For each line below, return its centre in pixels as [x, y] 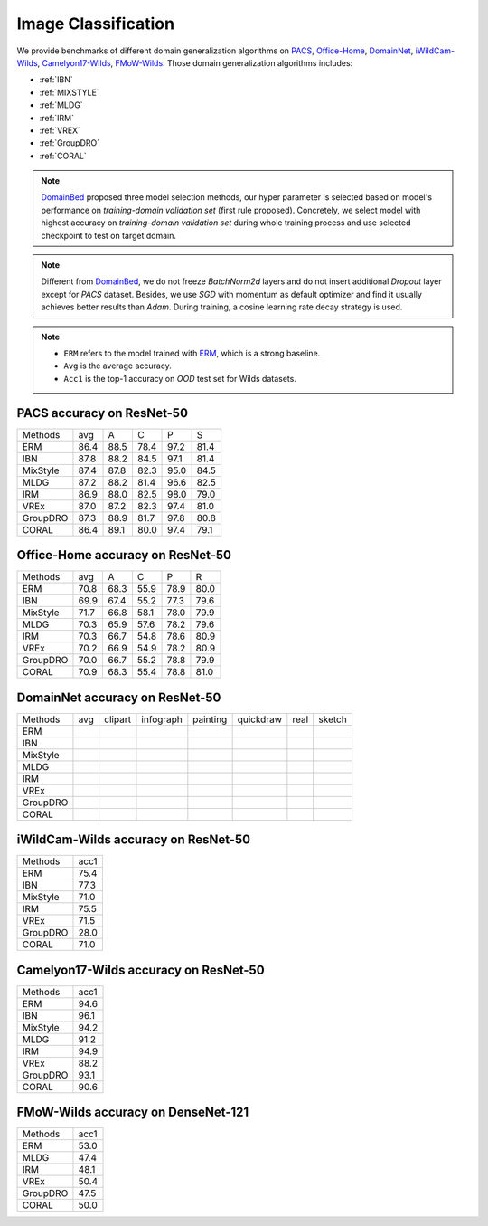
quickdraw [259, 719]
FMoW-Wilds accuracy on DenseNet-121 [133, 1112]
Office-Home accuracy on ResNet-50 [124, 555]
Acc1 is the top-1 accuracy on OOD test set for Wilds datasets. [180, 378]
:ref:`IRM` [56, 118]
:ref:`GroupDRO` [70, 143]
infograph [162, 719]
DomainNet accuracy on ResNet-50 [119, 697]
